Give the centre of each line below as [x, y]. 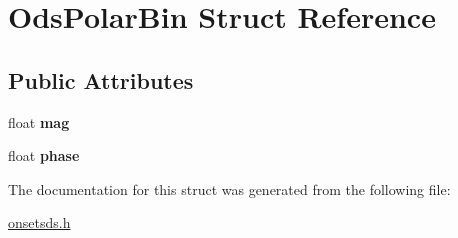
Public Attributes [101, 79]
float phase [44, 155]
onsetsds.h [39, 222]
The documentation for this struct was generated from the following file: [229, 188]
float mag [39, 121]
